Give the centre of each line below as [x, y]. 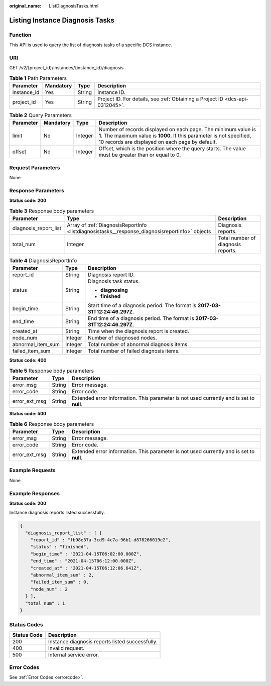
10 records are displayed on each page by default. [158, 142]
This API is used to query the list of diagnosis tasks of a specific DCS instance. [91, 45]
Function [20, 35]
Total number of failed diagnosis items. [134, 351]
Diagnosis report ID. [111, 275]
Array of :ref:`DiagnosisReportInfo [107, 225]
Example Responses [35, 493]
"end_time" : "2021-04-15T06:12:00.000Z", [83, 561]
